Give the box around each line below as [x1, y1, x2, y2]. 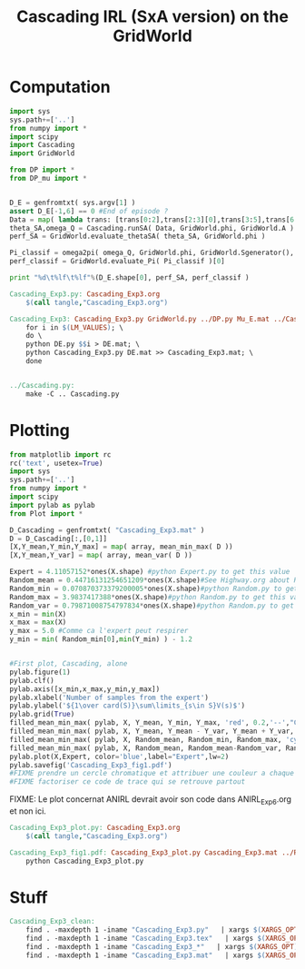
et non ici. [9, 806, 47, 816]
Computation [9, 77, 111, 97]
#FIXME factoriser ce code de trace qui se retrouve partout [9, 777, 246, 786]
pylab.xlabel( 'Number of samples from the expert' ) [9, 693, 209, 702]
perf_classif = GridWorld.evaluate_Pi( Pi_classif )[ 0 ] [9, 257, 225, 266]
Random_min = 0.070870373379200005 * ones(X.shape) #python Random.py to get [9, 584, 299, 593]
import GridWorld [9, 149, 75, 158]
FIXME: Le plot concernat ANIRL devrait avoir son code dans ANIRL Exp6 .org [9, 794, 292, 806]
